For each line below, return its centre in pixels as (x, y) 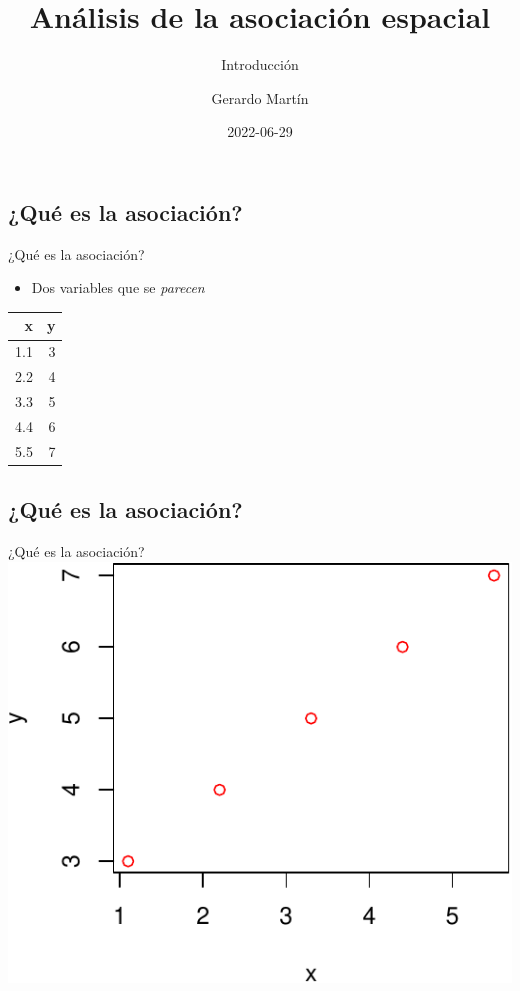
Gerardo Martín (260, 97)
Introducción (260, 64)
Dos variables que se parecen (118, 287)
